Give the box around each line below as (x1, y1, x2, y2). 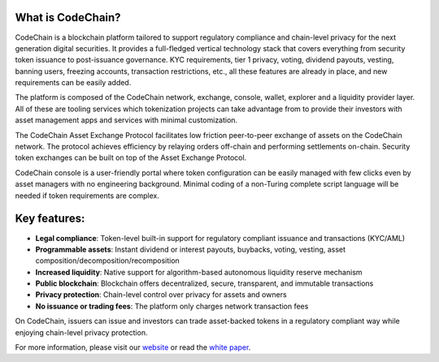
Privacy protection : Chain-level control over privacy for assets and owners (35, 290, 288, 300)
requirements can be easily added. (15, 78, 132, 88)
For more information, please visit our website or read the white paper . (15, 343, 251, 352)
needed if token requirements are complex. (15, 191, 160, 200)
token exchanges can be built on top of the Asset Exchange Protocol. (15, 153, 247, 162)
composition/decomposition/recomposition (35, 256, 180, 265)
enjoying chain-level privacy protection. (15, 327, 148, 337)
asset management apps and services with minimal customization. (15, 115, 238, 125)
